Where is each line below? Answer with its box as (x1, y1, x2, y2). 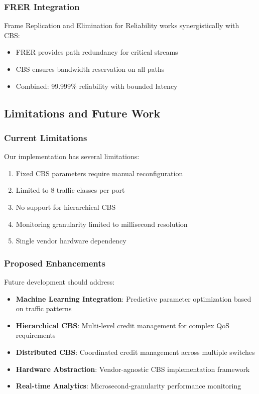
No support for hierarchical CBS (16, 201, 116, 212)
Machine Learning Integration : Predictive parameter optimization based (16, 293, 251, 304)
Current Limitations (4, 131, 87, 144)
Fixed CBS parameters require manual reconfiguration (16, 168, 183, 178)
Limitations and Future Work (4, 105, 161, 120)
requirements (16, 330, 56, 340)
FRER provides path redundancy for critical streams (16, 47, 178, 57)
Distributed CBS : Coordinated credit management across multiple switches (16, 346, 255, 357)
